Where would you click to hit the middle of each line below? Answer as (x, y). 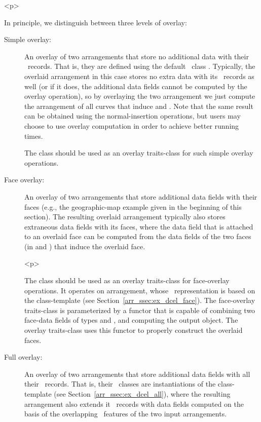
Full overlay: (23, 357)
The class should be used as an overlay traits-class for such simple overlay (139, 153)
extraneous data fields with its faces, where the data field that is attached (139, 226)
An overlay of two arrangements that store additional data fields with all (137, 374)
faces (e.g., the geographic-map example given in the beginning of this (133, 206)
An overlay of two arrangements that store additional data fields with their (141, 196)
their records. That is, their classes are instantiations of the (120, 384)
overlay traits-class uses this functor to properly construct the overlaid (134, 330)
